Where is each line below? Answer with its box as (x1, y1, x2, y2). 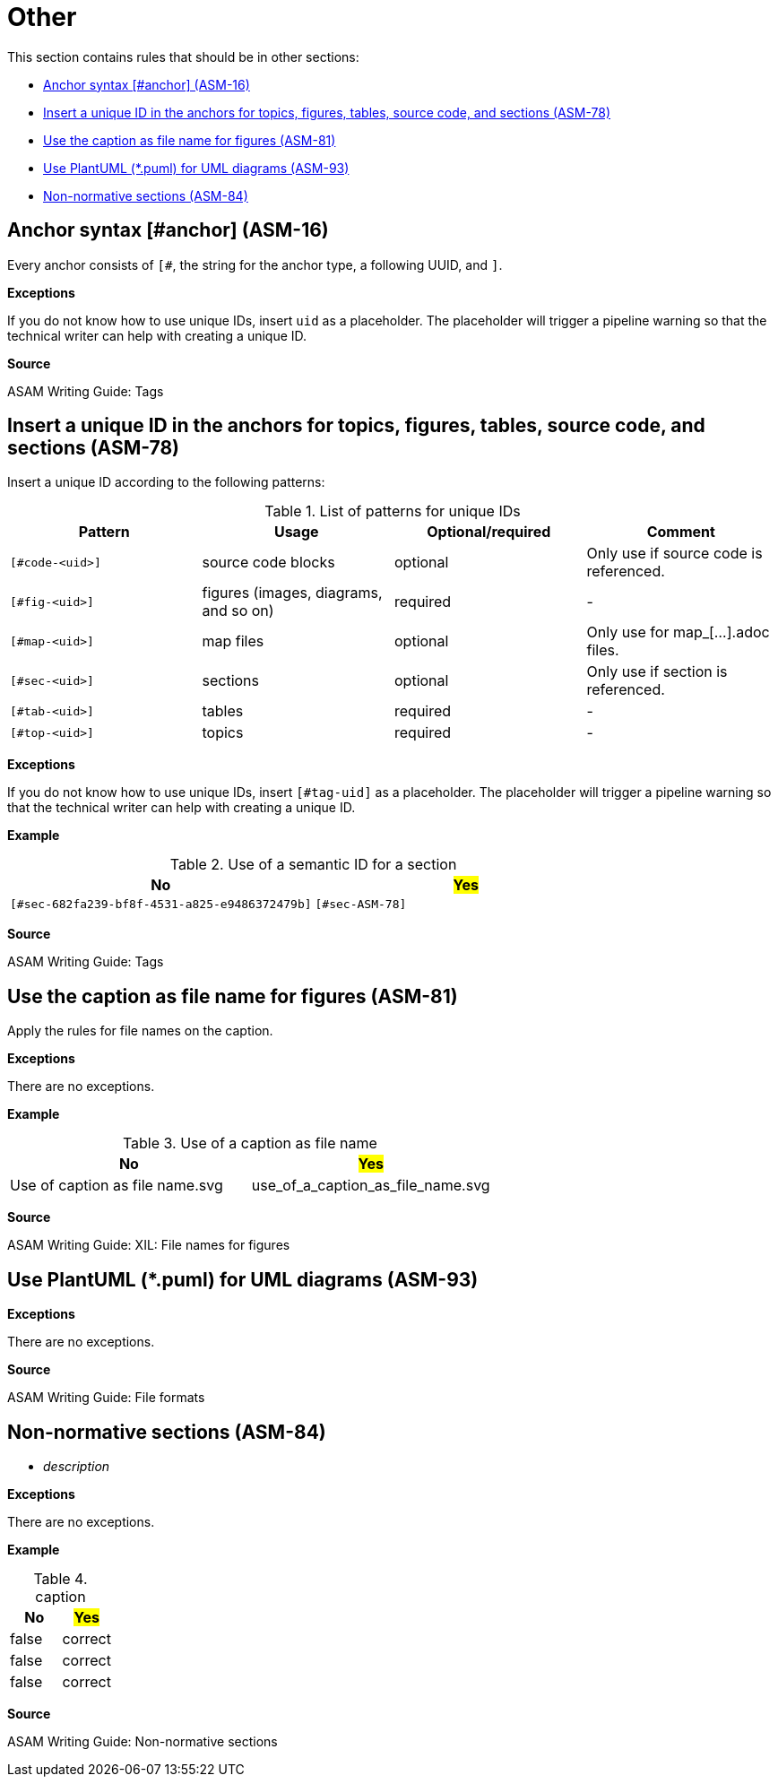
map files (202, 632, 264, 651)
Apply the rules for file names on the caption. (7, 1023, 273, 1039)
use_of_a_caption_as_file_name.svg (251, 1176, 490, 1195)
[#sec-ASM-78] (315, 897, 407, 912)
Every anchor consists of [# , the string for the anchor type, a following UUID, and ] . (7, 256, 503, 273)
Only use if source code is (586, 544, 763, 563)
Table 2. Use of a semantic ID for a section (169, 855, 457, 874)
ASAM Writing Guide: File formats (7, 1390, 205, 1406)
